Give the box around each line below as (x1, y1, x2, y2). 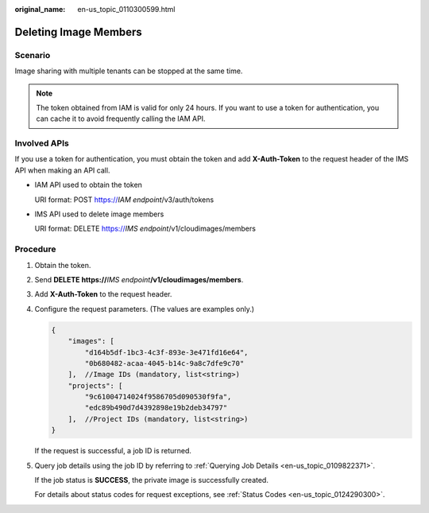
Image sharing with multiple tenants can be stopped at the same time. (14, 66, 243, 76)
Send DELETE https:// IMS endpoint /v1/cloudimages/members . (34, 274, 244, 284)
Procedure (14, 243, 56, 255)
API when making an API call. (14, 165, 110, 175)
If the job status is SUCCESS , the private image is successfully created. (34, 476, 269, 484)
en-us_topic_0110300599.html (77, 5, 176, 14)
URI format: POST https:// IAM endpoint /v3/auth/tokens (34, 195, 214, 204)
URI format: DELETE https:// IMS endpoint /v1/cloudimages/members (34, 223, 256, 234)
